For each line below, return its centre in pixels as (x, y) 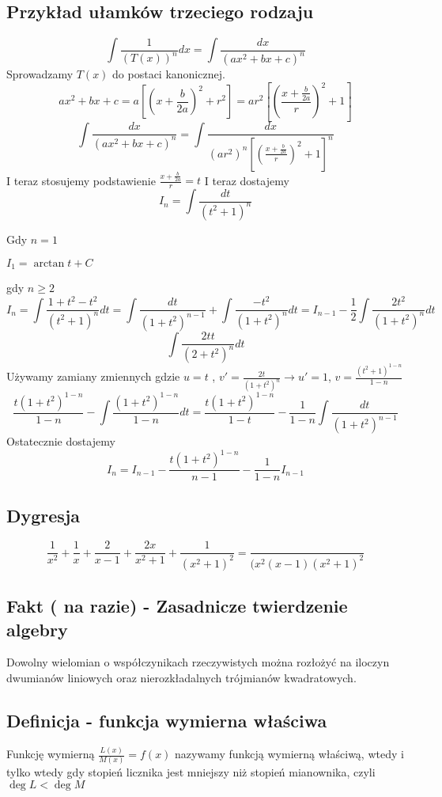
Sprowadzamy (40, 74)
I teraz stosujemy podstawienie (81, 180)
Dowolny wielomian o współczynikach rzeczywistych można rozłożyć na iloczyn (198, 662)
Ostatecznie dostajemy (61, 441)
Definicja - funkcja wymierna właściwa (167, 720)
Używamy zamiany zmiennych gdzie (93, 376)
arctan (49, 263)
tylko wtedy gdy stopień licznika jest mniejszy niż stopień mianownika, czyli (191, 772)
